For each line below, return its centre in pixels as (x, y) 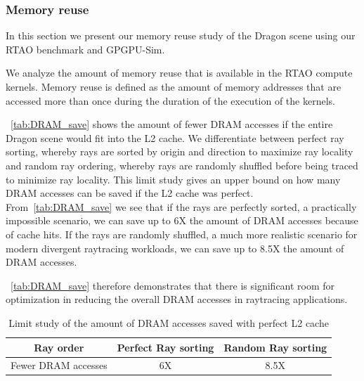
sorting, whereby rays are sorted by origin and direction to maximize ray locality (180, 151)
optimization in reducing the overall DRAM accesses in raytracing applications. (177, 299)
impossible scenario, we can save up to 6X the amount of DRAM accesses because (182, 220)
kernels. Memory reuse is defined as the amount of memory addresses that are (174, 86)
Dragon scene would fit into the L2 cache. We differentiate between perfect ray (175, 137)
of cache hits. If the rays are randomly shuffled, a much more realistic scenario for (182, 234)
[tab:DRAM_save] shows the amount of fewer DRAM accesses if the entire (172, 124)
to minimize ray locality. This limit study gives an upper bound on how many (173, 179)
